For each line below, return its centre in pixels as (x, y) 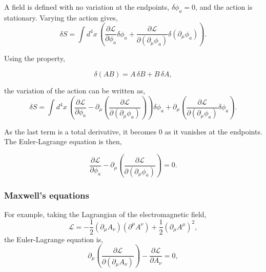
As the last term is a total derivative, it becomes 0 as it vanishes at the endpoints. (133, 131)
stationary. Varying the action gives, (61, 17)
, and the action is (224, 7)
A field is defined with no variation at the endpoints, (87, 7)
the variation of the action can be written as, (75, 90)
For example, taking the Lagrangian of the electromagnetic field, (105, 214)
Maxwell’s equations (47, 195)
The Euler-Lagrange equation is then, (63, 141)
